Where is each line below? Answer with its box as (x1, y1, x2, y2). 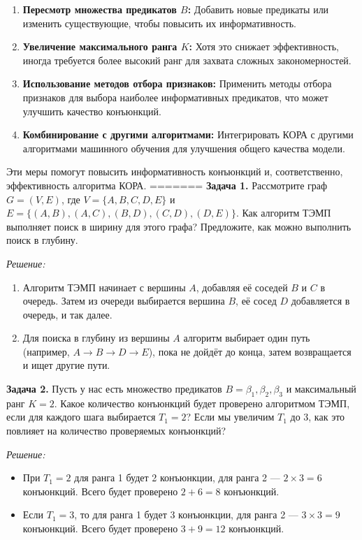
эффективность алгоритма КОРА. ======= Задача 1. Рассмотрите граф (6, 177, 328, 192)
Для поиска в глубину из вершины (22, 330, 170, 345)
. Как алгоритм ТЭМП (236, 205, 331, 220)
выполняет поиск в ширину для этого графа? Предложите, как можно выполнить (6, 219, 352, 233)
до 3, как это (290, 409, 345, 424)
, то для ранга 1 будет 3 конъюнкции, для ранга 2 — (74, 507, 298, 522)
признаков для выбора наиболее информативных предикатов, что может (22, 89, 328, 104)
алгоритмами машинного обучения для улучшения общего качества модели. (22, 140, 345, 155)
